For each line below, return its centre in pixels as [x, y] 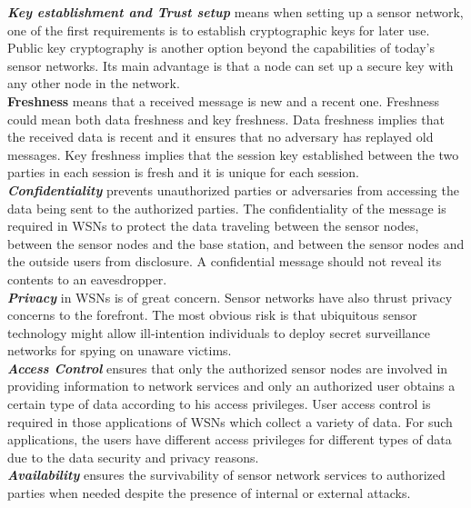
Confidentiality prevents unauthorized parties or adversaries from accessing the [233, 189]
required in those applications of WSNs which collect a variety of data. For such [230, 421]
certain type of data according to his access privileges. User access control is [219, 404]
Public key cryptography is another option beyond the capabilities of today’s [221, 48]
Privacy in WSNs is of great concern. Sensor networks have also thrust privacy [230, 297]
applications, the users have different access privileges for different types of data [230, 439]
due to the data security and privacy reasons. [133, 457]
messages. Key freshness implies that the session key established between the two [233, 154]
